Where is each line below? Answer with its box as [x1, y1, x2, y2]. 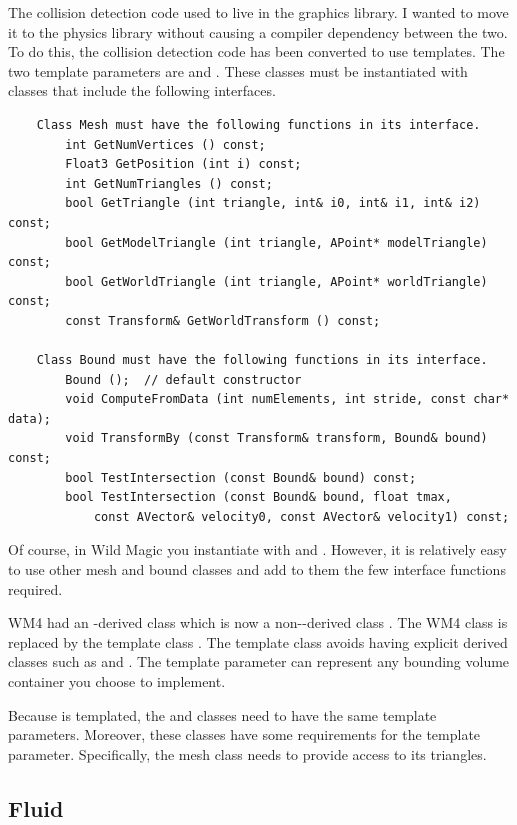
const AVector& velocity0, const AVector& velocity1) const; [93, 509, 510, 524]
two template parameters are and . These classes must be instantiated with [8, 60, 468, 81]
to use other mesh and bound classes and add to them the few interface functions [8, 559, 506, 580]
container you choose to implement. [8, 671, 226, 691]
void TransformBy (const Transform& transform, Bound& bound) [65, 431, 488, 446]
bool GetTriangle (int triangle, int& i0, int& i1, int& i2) [65, 196, 481, 211]
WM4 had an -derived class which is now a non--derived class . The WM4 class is [8, 612, 508, 633]
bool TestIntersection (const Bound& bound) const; [65, 470, 417, 485]
